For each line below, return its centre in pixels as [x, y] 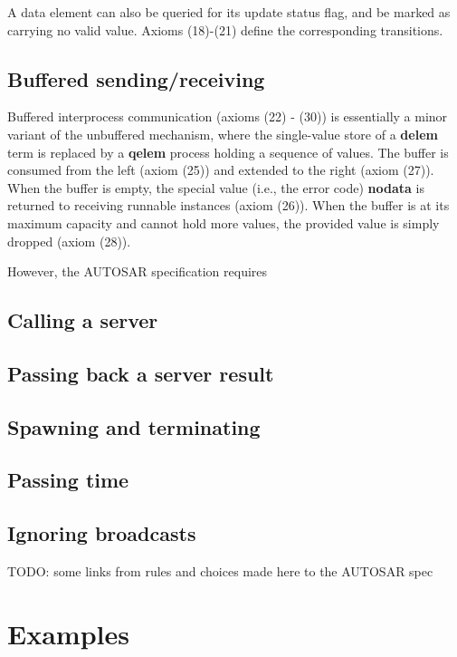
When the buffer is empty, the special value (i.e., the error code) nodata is [216, 187]
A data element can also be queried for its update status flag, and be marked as [229, 12]
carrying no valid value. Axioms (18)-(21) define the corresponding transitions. [225, 29]
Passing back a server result [141, 373]
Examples [68, 633]
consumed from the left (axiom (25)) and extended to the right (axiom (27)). [221, 170]
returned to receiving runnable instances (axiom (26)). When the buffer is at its [228, 205]
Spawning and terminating [134, 426]
